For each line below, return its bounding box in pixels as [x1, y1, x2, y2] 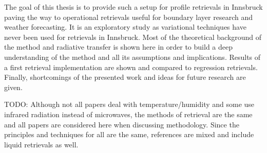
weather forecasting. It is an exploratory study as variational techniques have [4, 21, 246, 32]
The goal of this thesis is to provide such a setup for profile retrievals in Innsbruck [4, 2, 263, 12]
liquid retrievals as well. [4, 139, 79, 149]
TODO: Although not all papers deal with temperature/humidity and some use [4, 99, 255, 110]
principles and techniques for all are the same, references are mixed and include [4, 129, 254, 140]
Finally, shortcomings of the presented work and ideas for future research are [4, 72, 246, 82]
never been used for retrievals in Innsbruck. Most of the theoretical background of [4, 31, 262, 42]
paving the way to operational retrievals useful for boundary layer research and [4, 11, 253, 22]
